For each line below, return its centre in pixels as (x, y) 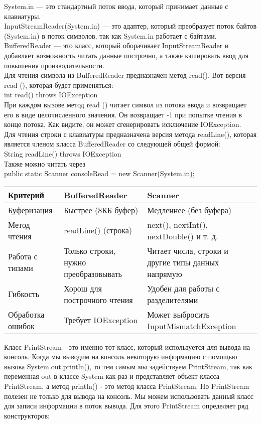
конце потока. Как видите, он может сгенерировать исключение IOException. (123, 124)
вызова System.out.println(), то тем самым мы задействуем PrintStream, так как (128, 366)
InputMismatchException (192, 326)
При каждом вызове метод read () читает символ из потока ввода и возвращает (125, 104)
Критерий (26, 195)
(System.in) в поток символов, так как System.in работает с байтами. (110, 35)
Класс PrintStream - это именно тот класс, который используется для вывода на (127, 346)
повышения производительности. (54, 65)
